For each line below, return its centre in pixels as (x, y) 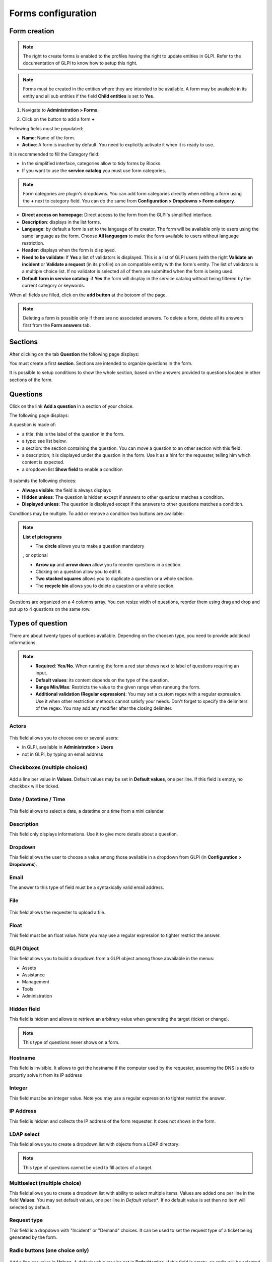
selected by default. (30, 1207)
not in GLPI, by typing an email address (62, 754)
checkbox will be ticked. (35, 786)
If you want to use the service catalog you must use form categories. (94, 170)
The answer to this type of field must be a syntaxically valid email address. (87, 887)
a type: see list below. (45, 441)
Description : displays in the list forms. (61, 222)
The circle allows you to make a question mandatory (90, 546)
